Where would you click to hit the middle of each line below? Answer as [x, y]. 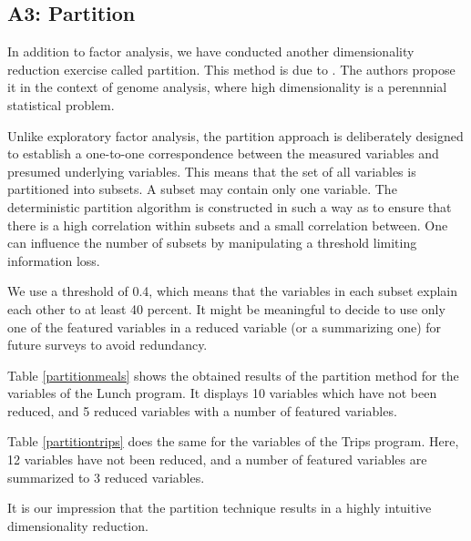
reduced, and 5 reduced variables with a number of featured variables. [202, 410]
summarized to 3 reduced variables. [106, 477]
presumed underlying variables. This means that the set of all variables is [212, 171]
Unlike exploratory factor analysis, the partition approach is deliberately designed [235, 135]
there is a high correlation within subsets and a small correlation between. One [228, 225]
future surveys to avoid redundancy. [108, 345]
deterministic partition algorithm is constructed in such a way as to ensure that [230, 206]
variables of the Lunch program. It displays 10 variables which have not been [222, 393]
